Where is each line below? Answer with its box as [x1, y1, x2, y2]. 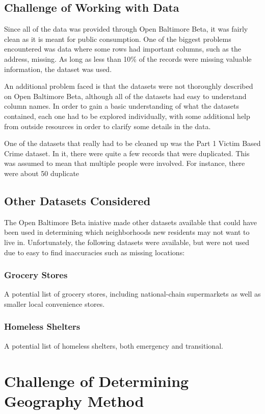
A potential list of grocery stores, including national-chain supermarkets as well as [4, 288, 261, 299]
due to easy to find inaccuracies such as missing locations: [4, 247, 185, 257]
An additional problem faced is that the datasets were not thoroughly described [4, 81, 253, 91]
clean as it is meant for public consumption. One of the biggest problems [4, 33, 231, 44]
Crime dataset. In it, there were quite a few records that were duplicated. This [4, 148, 250, 158]
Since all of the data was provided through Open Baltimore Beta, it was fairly [4, 23, 248, 34]
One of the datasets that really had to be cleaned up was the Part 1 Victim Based [4, 138, 261, 149]
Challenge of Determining [4, 370, 189, 391]
